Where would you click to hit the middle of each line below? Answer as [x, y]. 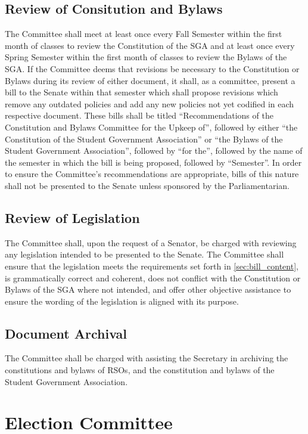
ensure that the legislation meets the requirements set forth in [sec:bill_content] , [152, 266]
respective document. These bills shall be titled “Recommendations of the [139, 115]
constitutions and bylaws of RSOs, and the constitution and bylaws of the [140, 370]
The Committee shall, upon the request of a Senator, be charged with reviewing [151, 242]
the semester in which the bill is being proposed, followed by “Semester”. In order [153, 162]
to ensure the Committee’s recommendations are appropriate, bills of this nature [152, 174]
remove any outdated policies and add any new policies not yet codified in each [150, 103]
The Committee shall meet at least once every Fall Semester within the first [144, 34]
